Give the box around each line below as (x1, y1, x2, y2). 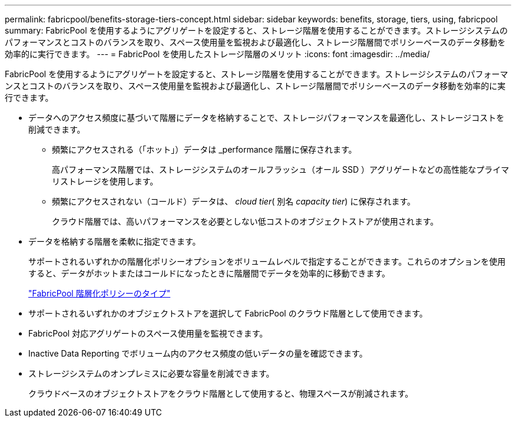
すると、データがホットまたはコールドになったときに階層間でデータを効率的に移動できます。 (28, 268, 391, 278)
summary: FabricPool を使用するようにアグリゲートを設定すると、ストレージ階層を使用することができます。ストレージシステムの (5, 25, 508, 35)
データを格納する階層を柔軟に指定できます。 (28, 236, 201, 246)
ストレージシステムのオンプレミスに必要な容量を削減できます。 (28, 368, 274, 378)
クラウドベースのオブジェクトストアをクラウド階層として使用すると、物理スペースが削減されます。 (28, 388, 414, 398)
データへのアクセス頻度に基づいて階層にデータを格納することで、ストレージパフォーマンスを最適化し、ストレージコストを (28, 113, 505, 123)
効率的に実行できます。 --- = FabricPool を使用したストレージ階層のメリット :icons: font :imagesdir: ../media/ (5, 49, 430, 59)
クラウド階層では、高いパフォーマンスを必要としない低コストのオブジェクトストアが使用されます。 (52, 216, 439, 226)
